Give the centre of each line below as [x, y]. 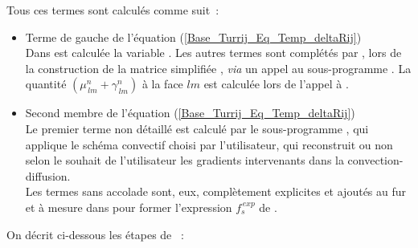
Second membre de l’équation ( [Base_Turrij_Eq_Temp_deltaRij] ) [190, 113]
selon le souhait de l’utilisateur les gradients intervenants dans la [184, 160]
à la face [162, 84]
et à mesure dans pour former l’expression [129, 207]
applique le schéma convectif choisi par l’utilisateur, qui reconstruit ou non [209, 144]
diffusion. [48, 175]
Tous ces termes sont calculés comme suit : [113, 10]
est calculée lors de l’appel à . [276, 84]
